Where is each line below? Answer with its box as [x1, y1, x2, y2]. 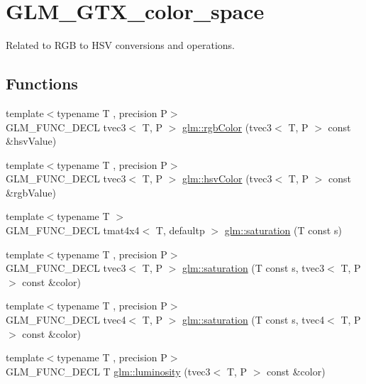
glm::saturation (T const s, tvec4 [182, 312, 325, 327]
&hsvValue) [6, 133, 57, 148]
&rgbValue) [6, 185, 56, 199]
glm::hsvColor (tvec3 [182, 171, 272, 186]
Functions [6, 72, 78, 94]
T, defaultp [155, 223, 205, 238]
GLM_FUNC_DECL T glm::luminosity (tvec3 [6, 363, 211, 378]
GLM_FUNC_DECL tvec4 [6, 312, 126, 327]
